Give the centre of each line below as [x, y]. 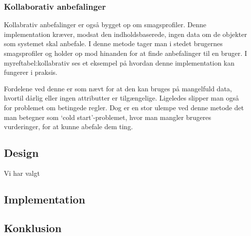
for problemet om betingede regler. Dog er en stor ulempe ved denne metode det [124, 107]
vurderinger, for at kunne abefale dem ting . [69, 126]
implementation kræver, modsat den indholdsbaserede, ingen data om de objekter [125, 34]
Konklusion [33, 228]
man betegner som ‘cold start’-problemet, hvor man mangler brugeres [108, 117]
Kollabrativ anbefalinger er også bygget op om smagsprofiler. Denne [105, 25]
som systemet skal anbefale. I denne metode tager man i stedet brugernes [113, 43]
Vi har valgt [22, 173]
